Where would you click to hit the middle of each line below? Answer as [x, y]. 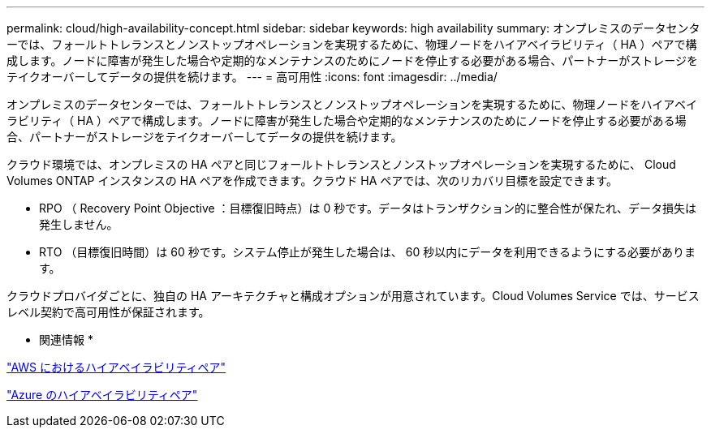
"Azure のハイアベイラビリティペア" [102, 395]
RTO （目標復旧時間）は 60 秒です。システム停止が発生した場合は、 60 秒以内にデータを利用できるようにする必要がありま [368, 252]
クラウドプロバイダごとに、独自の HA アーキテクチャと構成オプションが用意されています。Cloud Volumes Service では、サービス [353, 296]
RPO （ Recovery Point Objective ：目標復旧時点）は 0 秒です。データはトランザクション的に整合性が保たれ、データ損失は [368, 208]
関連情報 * [66, 339]
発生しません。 [79, 224]
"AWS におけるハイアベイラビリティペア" [116, 367]
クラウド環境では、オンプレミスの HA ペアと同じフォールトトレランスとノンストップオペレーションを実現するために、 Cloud [341, 164]
